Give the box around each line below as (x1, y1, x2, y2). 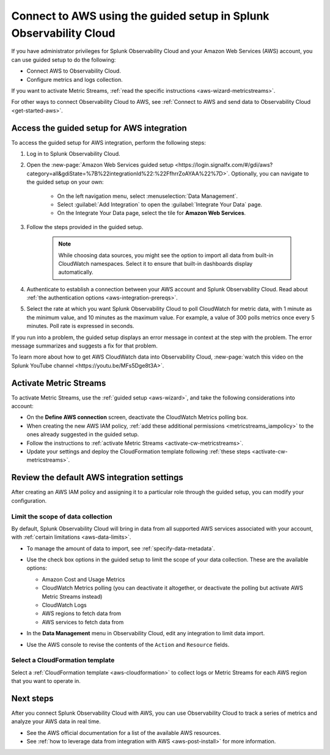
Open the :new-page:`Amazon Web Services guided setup (26, 161, 174, 169)
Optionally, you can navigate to (231, 170, 309, 177)
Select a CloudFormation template (11, 656, 115, 665)
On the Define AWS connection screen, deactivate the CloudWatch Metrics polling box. (26, 414, 248, 421)
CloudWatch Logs (42, 602, 87, 608)
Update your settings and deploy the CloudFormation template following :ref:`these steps (26, 448, 251, 455)
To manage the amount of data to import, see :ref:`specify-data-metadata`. (26, 544, 215, 552)
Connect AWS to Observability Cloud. (26, 67, 122, 75)
